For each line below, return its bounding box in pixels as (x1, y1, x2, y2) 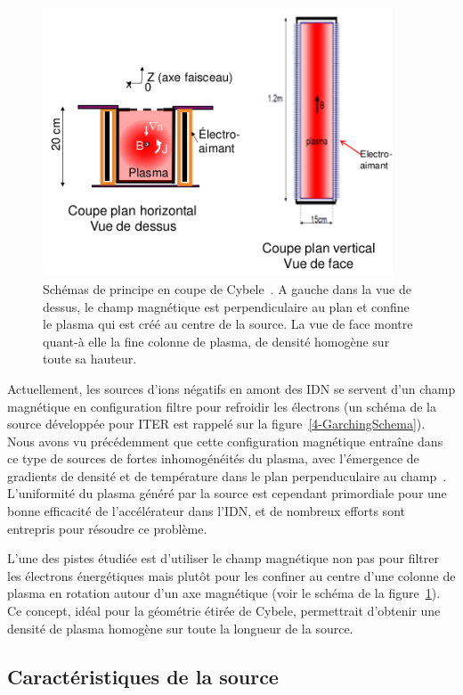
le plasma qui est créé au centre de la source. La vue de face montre (43, 315, 413, 333)
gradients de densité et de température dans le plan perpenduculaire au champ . (7, 466, 447, 485)
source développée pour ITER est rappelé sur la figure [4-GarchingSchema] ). (7, 414, 426, 433)
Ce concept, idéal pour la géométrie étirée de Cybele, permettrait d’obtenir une (7, 601, 441, 620)
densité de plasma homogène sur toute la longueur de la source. (7, 618, 353, 637)
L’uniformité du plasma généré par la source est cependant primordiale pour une (7, 484, 447, 503)
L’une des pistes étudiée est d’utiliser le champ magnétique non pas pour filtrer (7, 549, 439, 568)
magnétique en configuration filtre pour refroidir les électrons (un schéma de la (7, 397, 436, 415)
